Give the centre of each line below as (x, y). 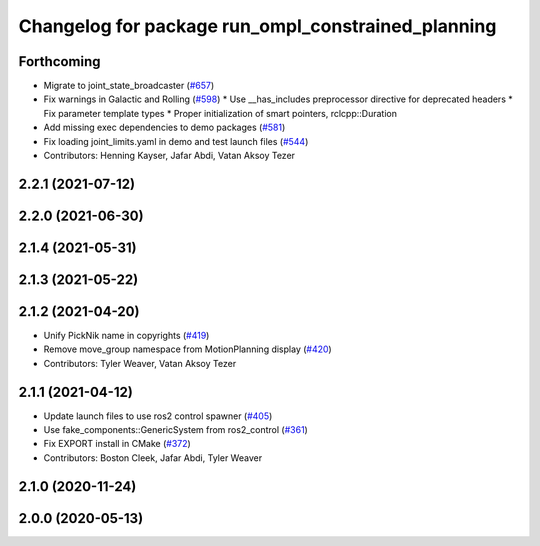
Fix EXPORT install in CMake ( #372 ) (117, 444)
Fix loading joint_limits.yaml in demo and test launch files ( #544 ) (176, 141)
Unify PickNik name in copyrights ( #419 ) (126, 335)
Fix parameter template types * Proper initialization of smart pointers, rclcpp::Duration (220, 113)
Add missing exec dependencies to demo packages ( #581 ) (164, 127)
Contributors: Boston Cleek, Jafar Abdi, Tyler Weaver (153, 457)
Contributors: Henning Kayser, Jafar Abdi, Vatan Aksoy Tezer (169, 156)
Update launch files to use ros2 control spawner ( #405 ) (158, 416)
